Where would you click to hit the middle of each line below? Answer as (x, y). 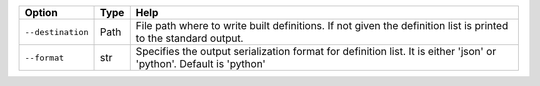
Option (41, 12)
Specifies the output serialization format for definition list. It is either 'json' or (316, 51)
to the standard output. (189, 38)
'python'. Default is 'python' (200, 63)
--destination (56, 31)
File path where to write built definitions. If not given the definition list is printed (322, 25)
